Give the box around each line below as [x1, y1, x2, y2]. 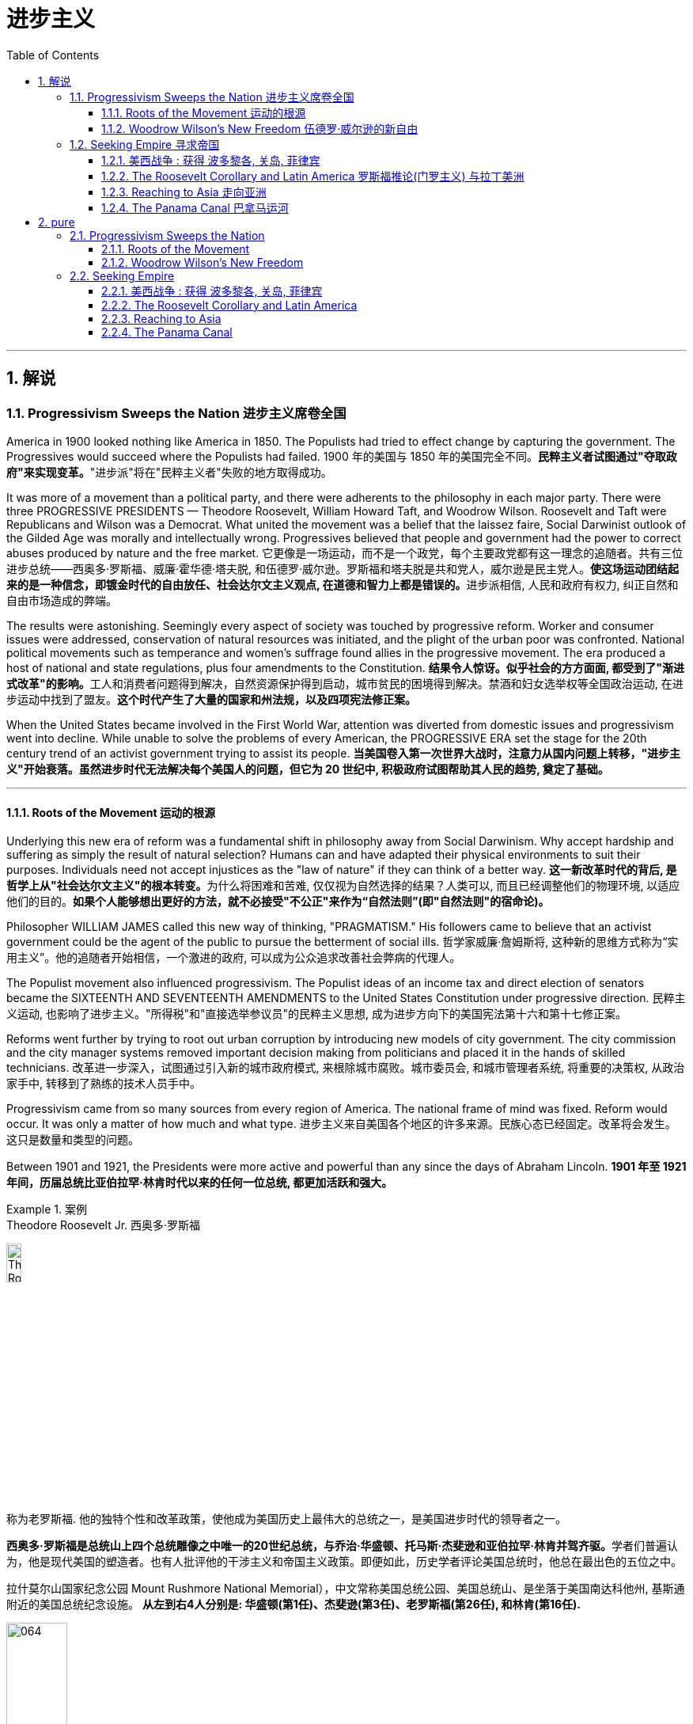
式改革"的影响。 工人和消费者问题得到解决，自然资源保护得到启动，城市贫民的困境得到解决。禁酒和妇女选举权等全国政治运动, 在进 [6, 676, 684, 690]
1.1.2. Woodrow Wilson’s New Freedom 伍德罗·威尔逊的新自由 [101, 121, 418, 135]
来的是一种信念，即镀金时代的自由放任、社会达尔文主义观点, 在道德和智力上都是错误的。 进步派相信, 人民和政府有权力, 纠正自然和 [6, 577, 679, 591]
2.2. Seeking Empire [70, 268, 175, 283]
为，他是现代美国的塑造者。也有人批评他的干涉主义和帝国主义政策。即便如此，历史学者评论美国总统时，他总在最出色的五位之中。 [6, 1554, 682, 1568]
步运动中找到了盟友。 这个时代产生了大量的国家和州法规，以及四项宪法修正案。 [6, 692, 416, 706]
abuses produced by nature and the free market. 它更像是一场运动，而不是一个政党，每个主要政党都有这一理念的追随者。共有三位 [6, 545, 684, 560]
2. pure [38, 215, 75, 229]
